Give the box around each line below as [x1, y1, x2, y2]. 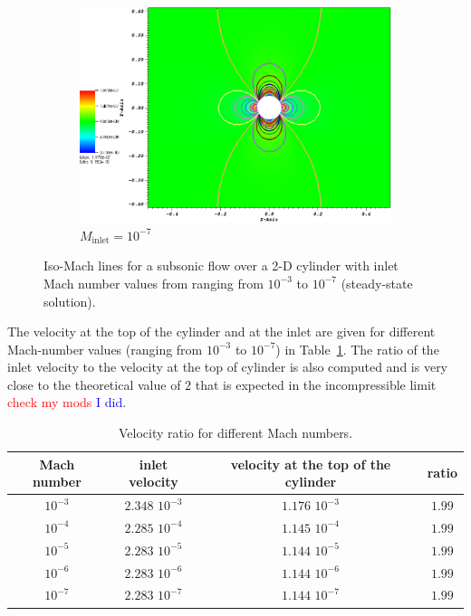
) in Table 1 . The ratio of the [275, 339, 439, 358]
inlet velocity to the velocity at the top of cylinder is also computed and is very [7, 357, 448, 376]
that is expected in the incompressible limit [195, 374, 437, 393]
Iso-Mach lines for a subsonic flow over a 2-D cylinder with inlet [43, 256, 399, 275]
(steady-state [341, 273, 413, 292]
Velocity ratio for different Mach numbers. [118, 423, 353, 442]
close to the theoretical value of [7, 374, 181, 393]
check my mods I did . [7, 393, 127, 412]
